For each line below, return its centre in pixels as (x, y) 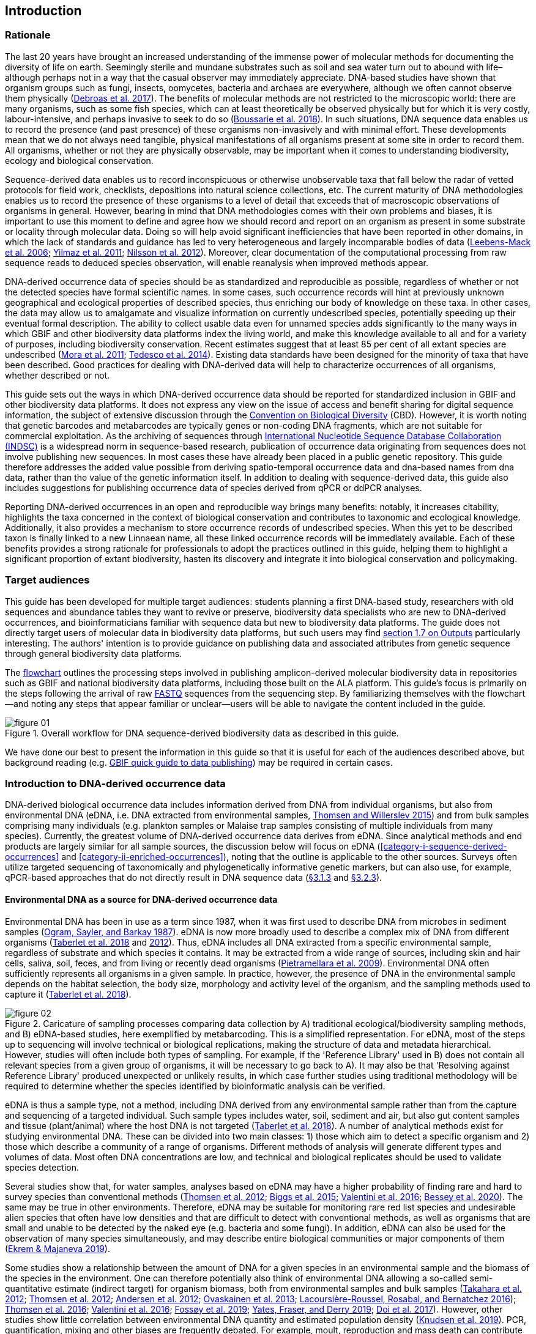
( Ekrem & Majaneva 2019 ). (58, 1248)
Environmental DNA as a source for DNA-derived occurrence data (141, 899)
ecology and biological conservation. (79, 160)
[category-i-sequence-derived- (444, 847)
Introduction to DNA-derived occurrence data (115, 783)
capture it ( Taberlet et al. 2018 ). (68, 994)
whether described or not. (58, 375)
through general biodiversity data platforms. (94, 653)
